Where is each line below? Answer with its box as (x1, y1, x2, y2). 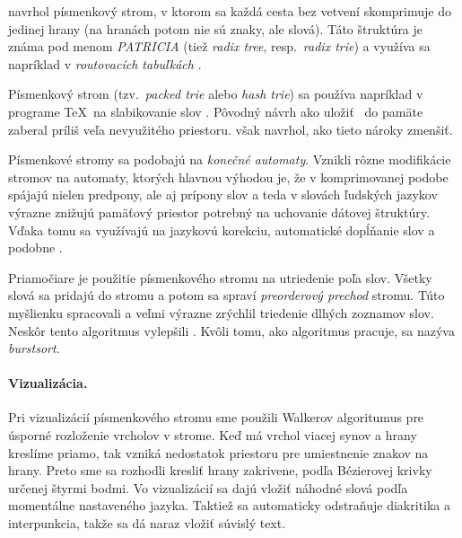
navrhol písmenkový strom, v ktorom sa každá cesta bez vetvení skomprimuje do (8, 2, 452, 20)
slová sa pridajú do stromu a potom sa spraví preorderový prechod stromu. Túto (8, 286, 445, 304)
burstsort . (8, 339, 60, 357)
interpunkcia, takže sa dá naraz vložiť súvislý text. (8, 514, 286, 533)
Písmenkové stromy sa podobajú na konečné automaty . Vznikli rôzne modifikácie (8, 150, 451, 169)
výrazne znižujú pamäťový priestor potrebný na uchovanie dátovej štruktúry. (8, 202, 430, 221)
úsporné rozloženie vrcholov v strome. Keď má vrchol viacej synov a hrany (8, 426, 417, 445)
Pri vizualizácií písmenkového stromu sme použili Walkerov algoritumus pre (8, 408, 424, 427)
